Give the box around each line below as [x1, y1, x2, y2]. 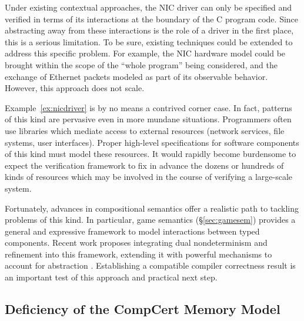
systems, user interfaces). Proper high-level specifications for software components [5, 136, 299, 148]
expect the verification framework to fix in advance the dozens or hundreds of [5, 159, 284, 171]
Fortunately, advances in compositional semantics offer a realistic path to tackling [5, 202, 299, 214]
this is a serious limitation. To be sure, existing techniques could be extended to [5, 35, 293, 48]
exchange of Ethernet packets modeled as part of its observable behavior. [5, 70, 268, 82]
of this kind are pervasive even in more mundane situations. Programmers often [5, 113, 292, 125]
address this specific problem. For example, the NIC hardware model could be [5, 47, 286, 59]
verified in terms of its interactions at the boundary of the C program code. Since [5, 12, 299, 25]
